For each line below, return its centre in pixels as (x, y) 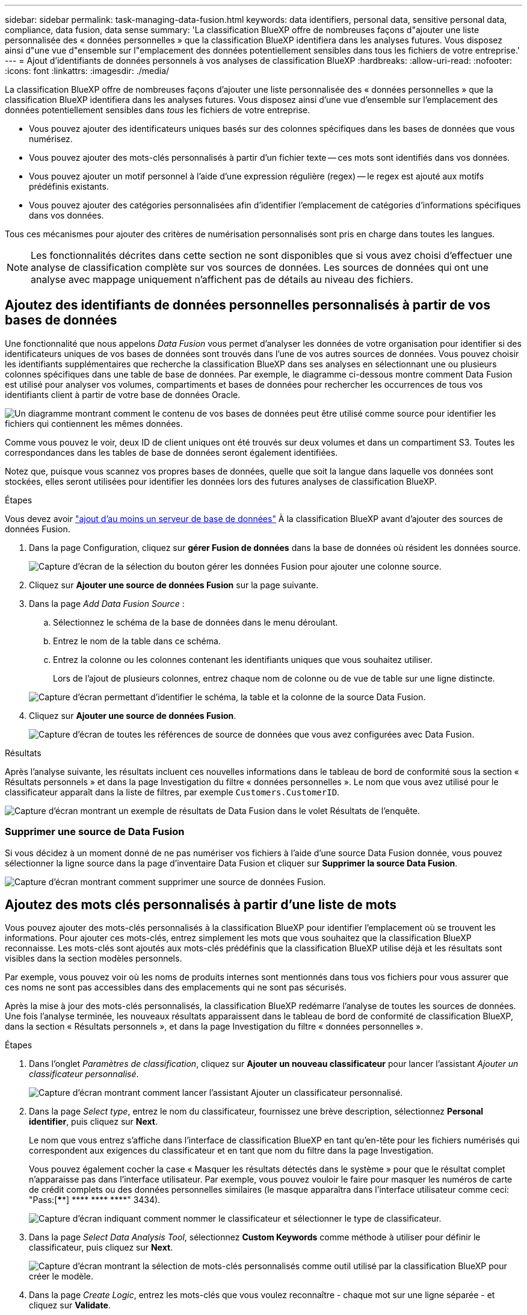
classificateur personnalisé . (84, 1074)
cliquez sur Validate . (70, 1305)
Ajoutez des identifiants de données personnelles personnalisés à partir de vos (248, 305)
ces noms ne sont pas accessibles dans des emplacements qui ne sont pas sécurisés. (176, 987)
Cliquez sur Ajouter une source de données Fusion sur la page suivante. (174, 585)
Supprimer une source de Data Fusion (95, 832)
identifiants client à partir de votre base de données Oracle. (123, 394)
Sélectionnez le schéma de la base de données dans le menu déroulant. (196, 622)
